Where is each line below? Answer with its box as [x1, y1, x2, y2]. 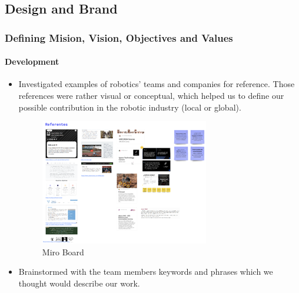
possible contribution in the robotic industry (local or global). [18, 101, 241, 113]
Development [5, 55, 59, 68]
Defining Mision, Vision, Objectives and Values [5, 30, 233, 45]
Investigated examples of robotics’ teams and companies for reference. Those [18, 78, 295, 90]
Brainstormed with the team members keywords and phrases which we [18, 265, 273, 278]
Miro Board [42, 245, 84, 258]
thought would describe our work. [18, 277, 140, 289]
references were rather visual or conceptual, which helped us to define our [18, 89, 284, 102]
